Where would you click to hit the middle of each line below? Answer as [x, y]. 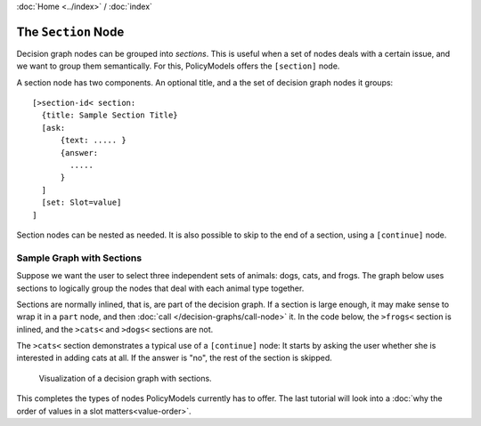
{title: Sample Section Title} [110, 115]
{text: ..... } [93, 141]
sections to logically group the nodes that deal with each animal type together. [160, 288]
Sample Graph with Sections [79, 258]
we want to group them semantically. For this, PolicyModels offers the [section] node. [178, 66]
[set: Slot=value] [82, 203]
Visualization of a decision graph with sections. [126, 378]
